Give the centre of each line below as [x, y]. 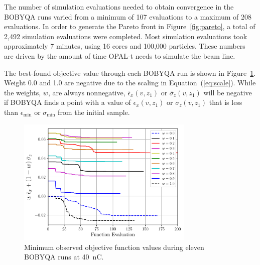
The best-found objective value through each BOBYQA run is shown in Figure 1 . [130, 73]
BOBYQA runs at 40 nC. [64, 257]
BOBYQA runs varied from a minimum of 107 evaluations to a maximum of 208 [128, 16]
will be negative [228, 92]
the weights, [23, 92]
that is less [226, 102]
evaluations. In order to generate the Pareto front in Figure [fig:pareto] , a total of [130, 26]
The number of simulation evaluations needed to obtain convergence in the [119, 7]
